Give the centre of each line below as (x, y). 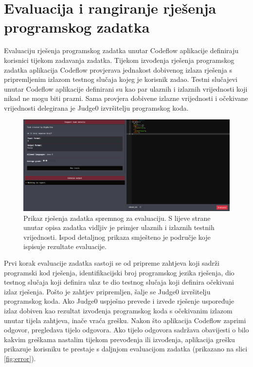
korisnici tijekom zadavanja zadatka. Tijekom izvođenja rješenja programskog (119, 60)
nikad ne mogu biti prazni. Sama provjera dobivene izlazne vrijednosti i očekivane (126, 98)
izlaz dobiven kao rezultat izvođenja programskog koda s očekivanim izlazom (118, 310)
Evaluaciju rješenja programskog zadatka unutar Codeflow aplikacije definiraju (121, 50)
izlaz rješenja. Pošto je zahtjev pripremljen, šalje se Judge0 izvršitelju (107, 291)
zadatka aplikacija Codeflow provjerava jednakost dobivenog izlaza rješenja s (118, 69)
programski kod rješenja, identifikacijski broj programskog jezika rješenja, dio (119, 272)
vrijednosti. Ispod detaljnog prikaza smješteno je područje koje (117, 237)
